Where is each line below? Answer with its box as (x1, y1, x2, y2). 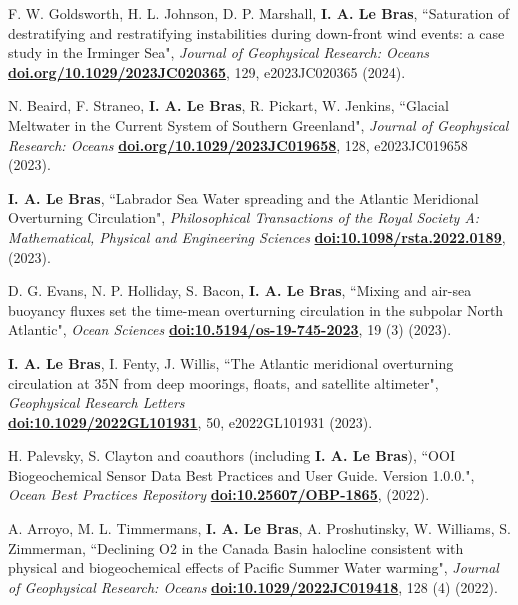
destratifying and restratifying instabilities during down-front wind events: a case (8, 22, 505, 43)
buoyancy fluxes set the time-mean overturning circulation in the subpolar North (8, 299, 504, 320)
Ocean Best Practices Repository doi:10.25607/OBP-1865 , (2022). (8, 484, 430, 505)
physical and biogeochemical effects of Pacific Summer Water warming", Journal (8, 557, 499, 578)
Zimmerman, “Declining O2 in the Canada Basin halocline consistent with (8, 537, 464, 558)
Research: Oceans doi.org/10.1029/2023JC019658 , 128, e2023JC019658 (8, 134, 468, 155)
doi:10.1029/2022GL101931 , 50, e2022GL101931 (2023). (8, 411, 373, 432)
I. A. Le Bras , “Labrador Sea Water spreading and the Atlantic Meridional (8, 187, 479, 208)
